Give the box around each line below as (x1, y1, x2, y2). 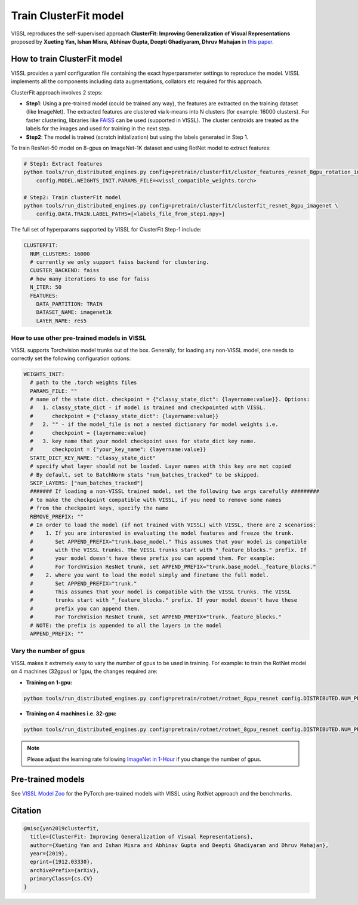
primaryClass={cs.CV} (30, 875, 94, 882)
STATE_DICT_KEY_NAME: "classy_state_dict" (30, 455, 156, 461)
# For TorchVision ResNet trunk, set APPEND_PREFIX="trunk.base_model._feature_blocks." (30, 563, 316, 570)
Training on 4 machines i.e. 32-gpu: (26, 710, 117, 717)
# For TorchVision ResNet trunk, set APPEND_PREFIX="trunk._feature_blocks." (30, 614, 282, 620)
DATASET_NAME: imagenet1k (36, 309, 112, 316)
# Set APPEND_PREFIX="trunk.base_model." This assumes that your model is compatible (30, 538, 307, 545)
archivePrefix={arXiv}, (30, 867, 100, 873)
